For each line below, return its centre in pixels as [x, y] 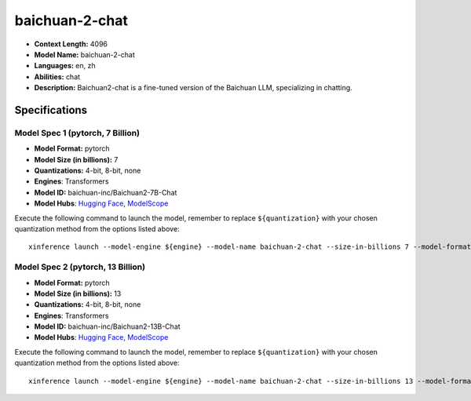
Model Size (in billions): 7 [76, 159]
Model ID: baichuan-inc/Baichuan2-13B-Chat [107, 326]
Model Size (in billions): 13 [78, 293]
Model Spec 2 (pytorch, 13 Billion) [80, 267]
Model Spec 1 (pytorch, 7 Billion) [77, 133]
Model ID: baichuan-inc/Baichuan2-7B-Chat [106, 192]
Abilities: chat [57, 77]
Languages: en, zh [65, 66]
